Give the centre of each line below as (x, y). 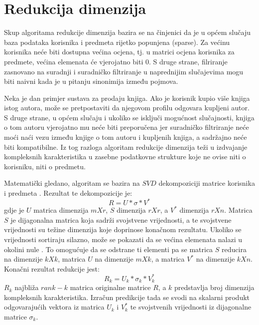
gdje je (14, 210)
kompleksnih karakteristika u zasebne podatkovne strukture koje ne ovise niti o (125, 157)
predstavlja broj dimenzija (214, 287)
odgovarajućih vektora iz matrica (54, 307)
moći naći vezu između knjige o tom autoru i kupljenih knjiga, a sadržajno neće (126, 137)
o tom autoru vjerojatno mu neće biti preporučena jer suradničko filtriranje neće (127, 127)
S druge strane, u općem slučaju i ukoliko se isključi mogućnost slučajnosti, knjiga (129, 117)
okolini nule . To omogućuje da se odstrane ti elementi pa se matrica (109, 249)
